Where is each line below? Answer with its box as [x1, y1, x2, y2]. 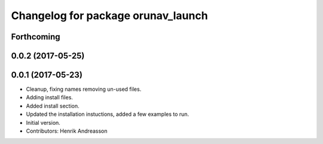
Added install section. [26, 102, 80, 109]
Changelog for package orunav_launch [11, 9, 208, 22]
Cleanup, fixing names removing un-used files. [26, 85, 142, 93]
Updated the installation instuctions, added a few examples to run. [26, 111, 190, 118]
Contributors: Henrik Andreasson [26, 127, 108, 134]
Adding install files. [26, 94, 73, 101]
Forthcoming [11, 32, 60, 42]
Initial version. [26, 119, 61, 126]
